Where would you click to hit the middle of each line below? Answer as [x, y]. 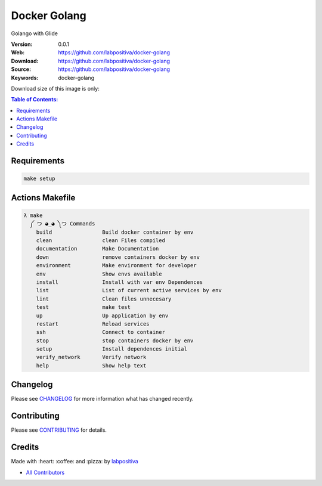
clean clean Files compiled [100, 241]
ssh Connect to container [100, 332]
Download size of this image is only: [55, 88]
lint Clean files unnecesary [104, 299]
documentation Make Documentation [97, 249]
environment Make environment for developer [116, 266]
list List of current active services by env [129, 290]
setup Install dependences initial [112, 349]
